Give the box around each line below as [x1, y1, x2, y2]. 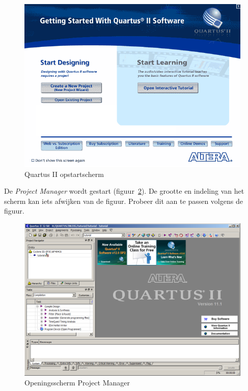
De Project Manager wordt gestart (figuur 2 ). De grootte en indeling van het [4, 186, 244, 196]
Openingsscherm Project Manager [24, 377, 130, 388]
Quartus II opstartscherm [24, 168, 104, 179]
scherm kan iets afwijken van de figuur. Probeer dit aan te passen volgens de [4, 195, 243, 206]
